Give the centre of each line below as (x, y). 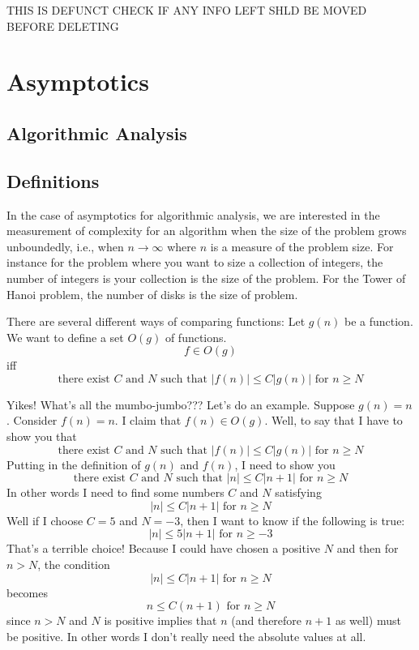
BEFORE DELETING (63, 26)
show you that (42, 436)
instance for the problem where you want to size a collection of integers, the (195, 262)
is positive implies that (160, 620)
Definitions (53, 180)
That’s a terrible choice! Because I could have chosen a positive (164, 548)
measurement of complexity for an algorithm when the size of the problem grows (207, 231)
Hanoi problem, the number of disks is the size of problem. (152, 294)
